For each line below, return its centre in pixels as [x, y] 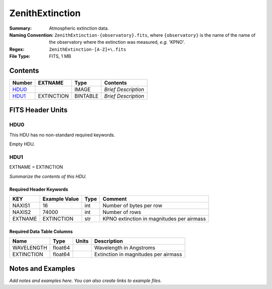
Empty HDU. [22, 144]
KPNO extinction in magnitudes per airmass [154, 219]
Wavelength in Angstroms [125, 248]
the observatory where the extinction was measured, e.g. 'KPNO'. [117, 42]
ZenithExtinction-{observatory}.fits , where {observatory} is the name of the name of [155, 35]
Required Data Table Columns [41, 231]
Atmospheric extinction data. [79, 28]
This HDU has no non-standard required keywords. [62, 135]
